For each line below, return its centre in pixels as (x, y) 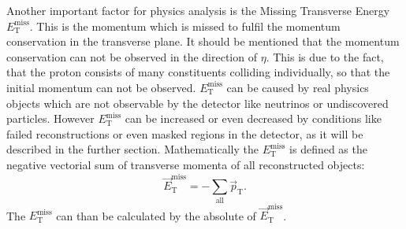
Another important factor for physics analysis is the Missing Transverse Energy (198, 10)
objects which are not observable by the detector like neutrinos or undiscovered (197, 103)
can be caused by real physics (298, 87)
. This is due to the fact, (325, 56)
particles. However (50, 118)
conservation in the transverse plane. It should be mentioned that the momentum (203, 41)
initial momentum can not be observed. (101, 87)
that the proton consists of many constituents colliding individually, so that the (198, 72)
